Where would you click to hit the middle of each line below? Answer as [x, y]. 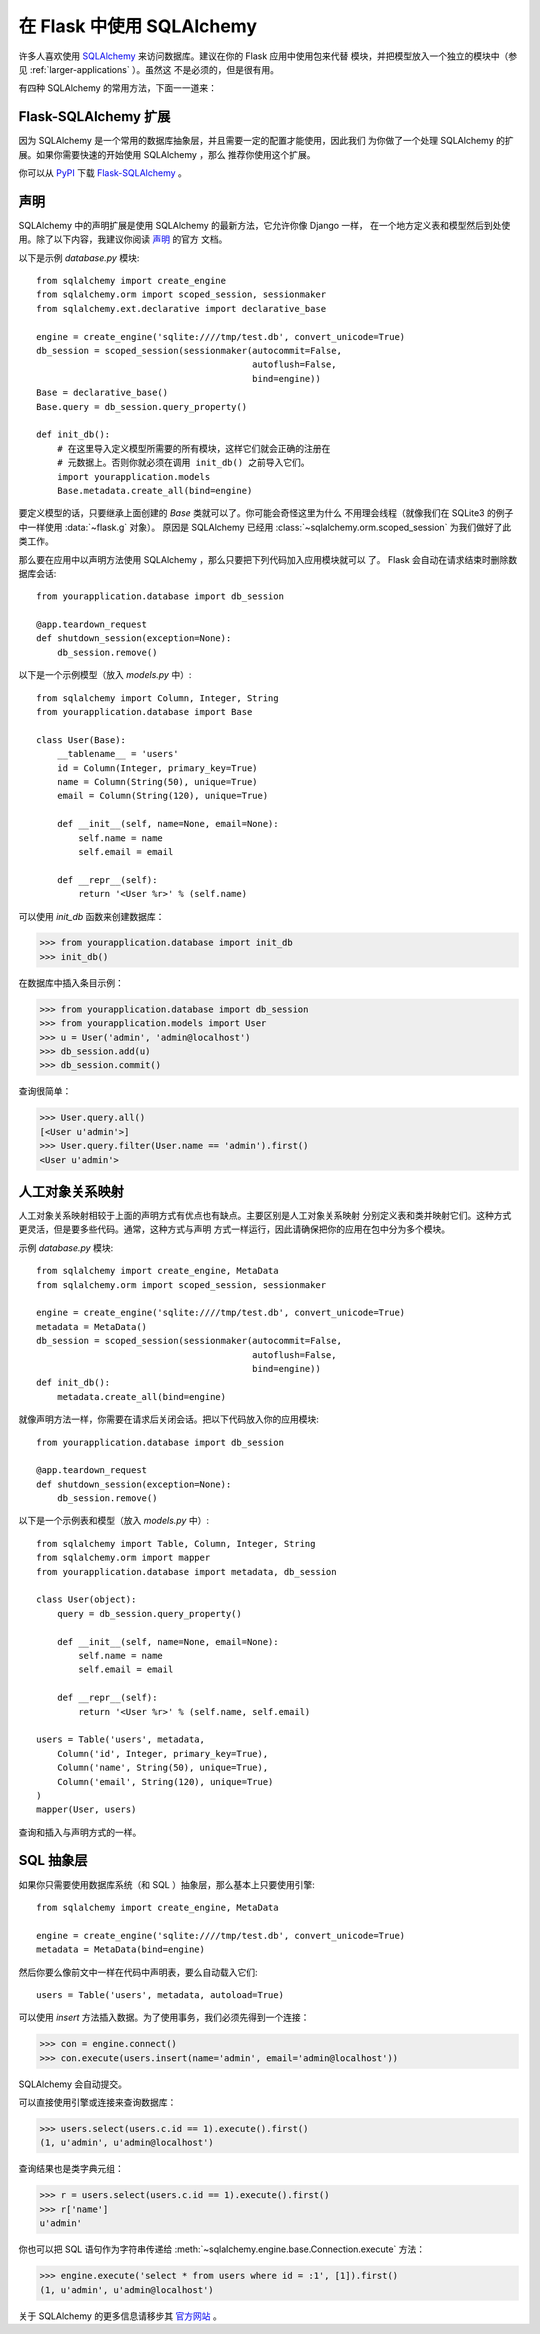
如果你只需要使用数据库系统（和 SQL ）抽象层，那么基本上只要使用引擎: [166, 1884]
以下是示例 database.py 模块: [79, 257]
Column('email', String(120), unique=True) [165, 1781]
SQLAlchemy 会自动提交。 [72, 2084]
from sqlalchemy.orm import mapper [123, 1558]
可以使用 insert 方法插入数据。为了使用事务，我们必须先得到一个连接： [164, 2017]
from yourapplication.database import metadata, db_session [186, 1571]
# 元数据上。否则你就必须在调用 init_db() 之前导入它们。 [183, 463]
